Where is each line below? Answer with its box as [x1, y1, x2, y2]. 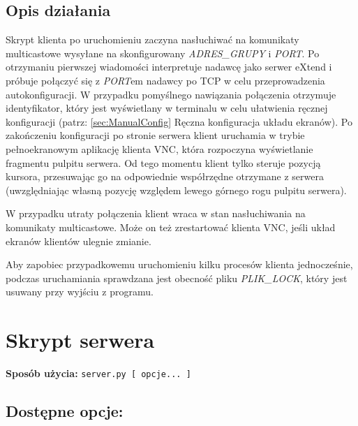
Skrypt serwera [6, 325, 155, 354]
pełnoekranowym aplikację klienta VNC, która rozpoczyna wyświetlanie [6, 141, 313, 156]
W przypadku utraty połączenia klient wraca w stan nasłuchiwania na [6, 206, 306, 221]
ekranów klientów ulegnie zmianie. [6, 233, 151, 248]
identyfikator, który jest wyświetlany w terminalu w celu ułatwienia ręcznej [6, 101, 328, 115]
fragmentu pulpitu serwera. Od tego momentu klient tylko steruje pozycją [6, 155, 321, 170]
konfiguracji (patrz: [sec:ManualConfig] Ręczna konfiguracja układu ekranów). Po [6, 114, 352, 128]
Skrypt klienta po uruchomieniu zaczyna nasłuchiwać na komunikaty [6, 32, 299, 47]
